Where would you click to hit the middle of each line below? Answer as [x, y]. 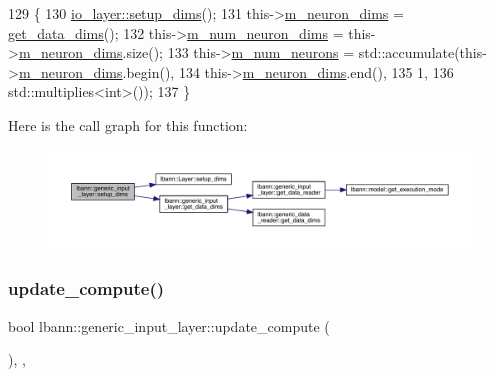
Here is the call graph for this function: [128, 124]
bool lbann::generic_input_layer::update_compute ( [169, 325]
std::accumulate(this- [422, 52]
